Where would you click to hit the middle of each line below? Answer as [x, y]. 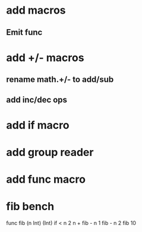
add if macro [38, 125]
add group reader [50, 152]
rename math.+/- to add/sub [60, 80]
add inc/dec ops [37, 99]
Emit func [24, 32]
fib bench [30, 207]
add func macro [46, 179]
